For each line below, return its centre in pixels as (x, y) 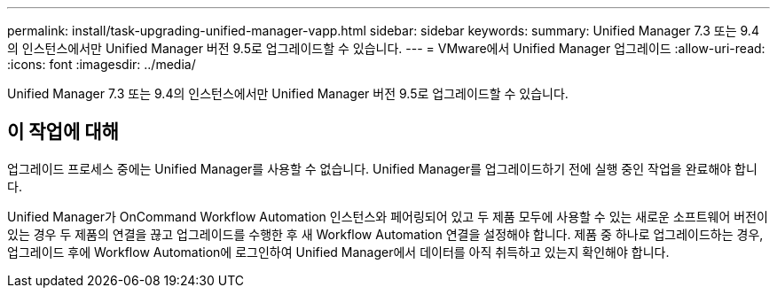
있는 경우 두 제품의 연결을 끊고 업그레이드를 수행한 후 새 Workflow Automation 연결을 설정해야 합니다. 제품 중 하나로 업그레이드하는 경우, (385, 234)
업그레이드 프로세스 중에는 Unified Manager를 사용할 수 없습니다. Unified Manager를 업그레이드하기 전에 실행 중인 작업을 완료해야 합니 (382, 168)
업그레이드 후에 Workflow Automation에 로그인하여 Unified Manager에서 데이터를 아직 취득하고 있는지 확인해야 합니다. (338, 252)
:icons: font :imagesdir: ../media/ (102, 64)
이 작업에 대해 (63, 132)
